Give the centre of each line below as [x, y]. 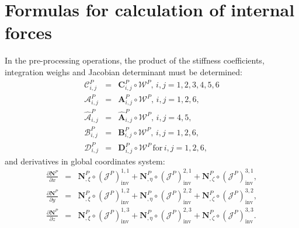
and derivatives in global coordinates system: [85, 161]
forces [28, 32]
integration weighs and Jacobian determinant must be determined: [124, 71]
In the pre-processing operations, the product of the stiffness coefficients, [135, 60]
